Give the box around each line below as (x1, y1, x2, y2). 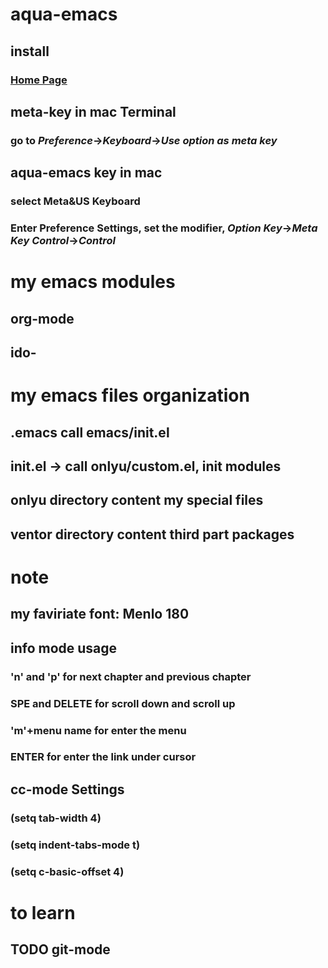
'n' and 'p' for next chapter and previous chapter (10, 669, 252, 683)
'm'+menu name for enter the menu (10, 723, 187, 737)
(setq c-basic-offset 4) (10, 864, 125, 878)
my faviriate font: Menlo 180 (10, 606, 190, 623)
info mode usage (10, 639, 118, 657)
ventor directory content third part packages (10, 526, 295, 543)
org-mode (10, 310, 75, 327)
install (10, 43, 50, 60)
